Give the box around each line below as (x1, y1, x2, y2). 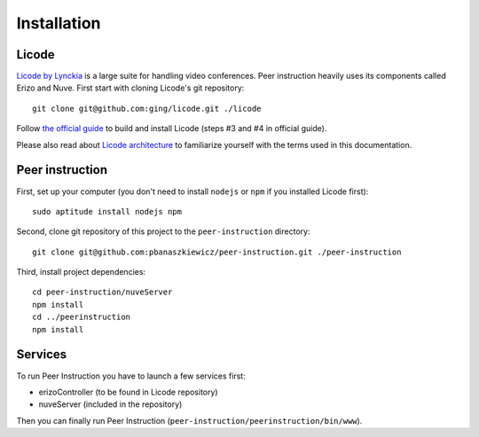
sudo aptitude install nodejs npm (32, 207, 182, 216)
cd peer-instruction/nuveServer (32, 287, 173, 297)
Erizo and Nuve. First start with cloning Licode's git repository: (16, 82, 245, 93)
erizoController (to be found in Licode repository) (38, 386, 218, 397)
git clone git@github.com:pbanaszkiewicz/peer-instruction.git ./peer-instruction (32, 246, 402, 257)
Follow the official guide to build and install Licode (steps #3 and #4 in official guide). (16, 123, 327, 134)
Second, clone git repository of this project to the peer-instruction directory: (16, 226, 310, 237)
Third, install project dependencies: (16, 267, 146, 277)
